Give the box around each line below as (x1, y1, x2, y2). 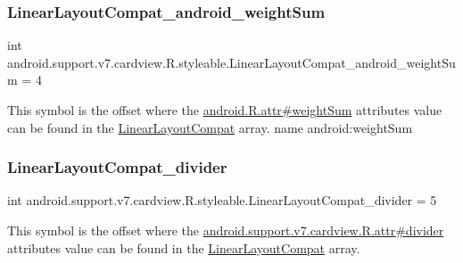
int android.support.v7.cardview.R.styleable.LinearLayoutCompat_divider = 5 (7, 191, 437, 210)
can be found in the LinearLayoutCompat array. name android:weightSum (7, 118, 413, 136)
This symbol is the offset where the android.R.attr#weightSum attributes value (7, 101, 442, 119)
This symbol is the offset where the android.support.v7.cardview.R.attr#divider (7, 221, 444, 239)
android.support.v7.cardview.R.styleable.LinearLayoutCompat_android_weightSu (7, 53, 456, 71)
